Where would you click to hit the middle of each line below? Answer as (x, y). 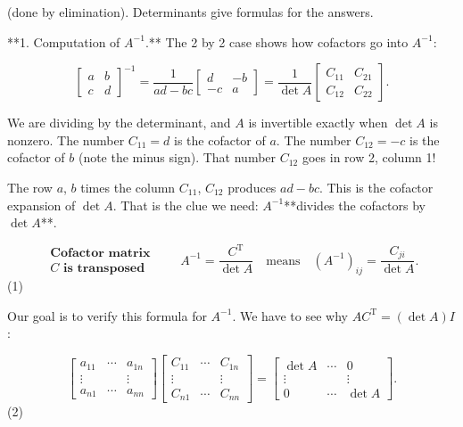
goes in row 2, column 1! (369, 157)
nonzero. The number (66, 140)
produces (252, 187)
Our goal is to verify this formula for (107, 315)
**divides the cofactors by (355, 205)
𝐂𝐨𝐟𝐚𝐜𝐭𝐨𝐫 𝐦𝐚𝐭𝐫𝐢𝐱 (100, 254)
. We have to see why (290, 315)
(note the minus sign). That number (177, 157)
